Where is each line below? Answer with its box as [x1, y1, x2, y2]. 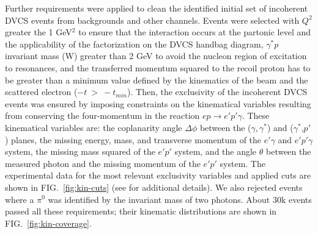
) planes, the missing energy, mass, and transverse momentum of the [5, 133, 262, 146]
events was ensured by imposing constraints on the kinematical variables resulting [5, 97, 311, 110]
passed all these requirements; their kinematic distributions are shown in [5, 205, 277, 218]
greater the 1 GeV [5, 26, 72, 38]
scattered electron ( [5, 85, 78, 98]
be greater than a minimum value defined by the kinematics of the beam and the [5, 73, 308, 86]
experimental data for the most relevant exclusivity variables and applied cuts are [5, 169, 311, 182]
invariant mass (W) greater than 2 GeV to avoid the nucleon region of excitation [5, 49, 307, 62]
